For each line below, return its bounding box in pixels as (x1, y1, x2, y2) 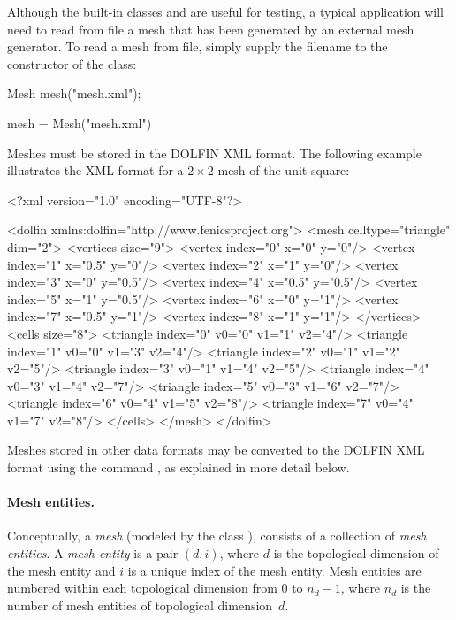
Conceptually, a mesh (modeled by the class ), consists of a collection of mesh (7, 526, 427, 545)
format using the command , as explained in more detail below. (7, 458, 350, 477)
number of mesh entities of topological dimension (7, 595, 273, 614)
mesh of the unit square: (217, 161, 350, 180)
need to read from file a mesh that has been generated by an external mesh (7, 19, 414, 38)
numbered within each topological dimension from (7, 578, 277, 597)
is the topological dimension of (273, 544, 439, 563)
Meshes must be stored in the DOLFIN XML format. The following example (7, 143, 422, 162)
